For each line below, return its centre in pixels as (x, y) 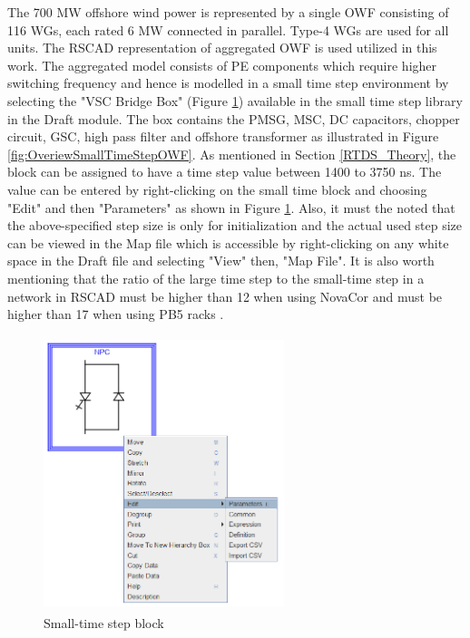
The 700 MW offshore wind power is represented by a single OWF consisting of (228, 12)
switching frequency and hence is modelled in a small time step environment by (228, 83)
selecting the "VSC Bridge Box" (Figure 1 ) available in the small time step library (235, 100)
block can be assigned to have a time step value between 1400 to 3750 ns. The (225, 172)
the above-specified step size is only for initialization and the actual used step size (235, 225)
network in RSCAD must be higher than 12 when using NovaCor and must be (225, 296)
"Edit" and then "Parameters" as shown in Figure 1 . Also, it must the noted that (231, 207)
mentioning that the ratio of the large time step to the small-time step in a (216, 278)
